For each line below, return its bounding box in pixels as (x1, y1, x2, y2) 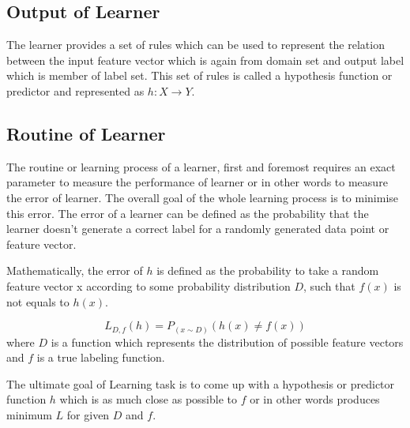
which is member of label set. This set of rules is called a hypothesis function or (6, 67, 393, 84)
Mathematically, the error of (6, 262, 143, 279)
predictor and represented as (6, 82, 145, 99)
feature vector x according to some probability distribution (6, 277, 291, 294)
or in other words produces (250, 391, 380, 407)
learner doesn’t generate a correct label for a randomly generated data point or (6, 220, 389, 237)
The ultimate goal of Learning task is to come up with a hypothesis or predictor (6, 375, 395, 392)
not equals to (6, 293, 70, 310)
